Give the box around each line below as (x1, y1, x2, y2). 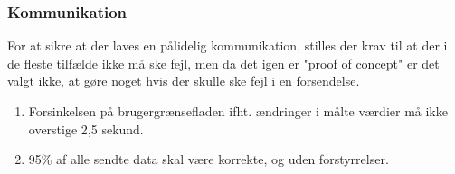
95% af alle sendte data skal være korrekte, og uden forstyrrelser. (28, 150, 389, 169)
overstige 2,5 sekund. (28, 119, 144, 138)
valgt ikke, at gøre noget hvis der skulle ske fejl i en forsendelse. (7, 71, 360, 90)
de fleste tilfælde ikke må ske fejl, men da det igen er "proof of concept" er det (7, 53, 440, 72)
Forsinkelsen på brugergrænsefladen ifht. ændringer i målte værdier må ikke (28, 102, 448, 120)
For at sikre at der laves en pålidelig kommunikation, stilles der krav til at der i (7, 36, 448, 55)
